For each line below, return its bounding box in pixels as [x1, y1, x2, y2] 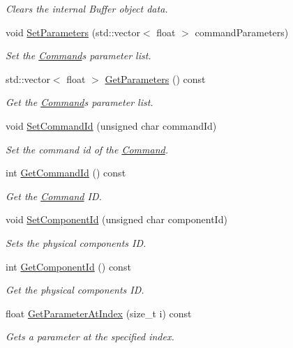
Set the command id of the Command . [6, 142, 168, 156]
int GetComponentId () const [6, 259, 131, 273]
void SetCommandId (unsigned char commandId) [6, 118, 217, 133]
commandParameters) [195, 24, 289, 39]
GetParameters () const [105, 71, 206, 86]
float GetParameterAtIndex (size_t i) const [6, 305, 192, 320]
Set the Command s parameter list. [6, 48, 151, 63]
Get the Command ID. [6, 188, 102, 203]
